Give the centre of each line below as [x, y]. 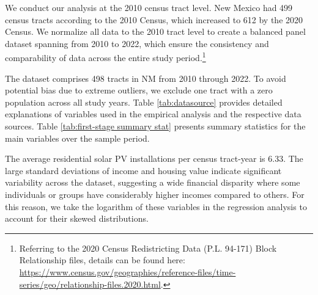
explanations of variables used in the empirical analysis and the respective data [153, 114]
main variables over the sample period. [77, 138]
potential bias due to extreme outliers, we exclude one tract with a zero [139, 90]
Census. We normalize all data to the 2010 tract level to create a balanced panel [155, 31]
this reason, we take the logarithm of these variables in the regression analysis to [156, 206]
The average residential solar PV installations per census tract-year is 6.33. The [154, 158]
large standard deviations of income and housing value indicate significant [143, 170]
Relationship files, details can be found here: [102, 260]
